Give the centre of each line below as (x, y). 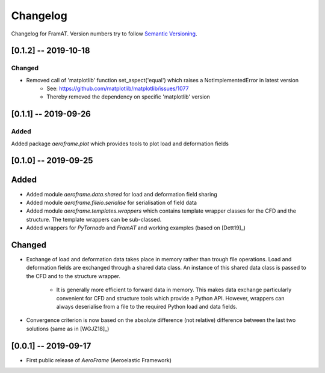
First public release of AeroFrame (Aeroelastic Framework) (99, 360)
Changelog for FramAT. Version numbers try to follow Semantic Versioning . (104, 34)
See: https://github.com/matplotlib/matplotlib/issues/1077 (118, 89)
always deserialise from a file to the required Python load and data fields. (147, 306)
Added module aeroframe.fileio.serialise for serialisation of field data (111, 202)
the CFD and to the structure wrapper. (73, 276)
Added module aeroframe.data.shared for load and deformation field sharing (122, 194)
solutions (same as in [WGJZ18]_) (68, 329)
